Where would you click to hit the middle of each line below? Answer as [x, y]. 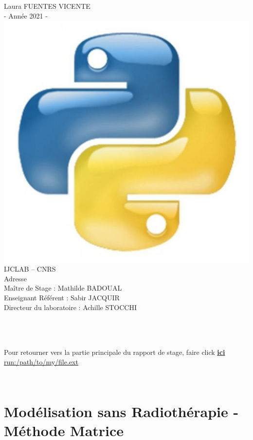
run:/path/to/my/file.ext [41, 361]
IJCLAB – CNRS [30, 269]
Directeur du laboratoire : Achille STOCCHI [70, 307]
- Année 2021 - [26, 15]
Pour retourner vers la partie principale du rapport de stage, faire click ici [115, 352]
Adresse [15, 278]
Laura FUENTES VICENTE [47, 6]
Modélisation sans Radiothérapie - [121, 411]
